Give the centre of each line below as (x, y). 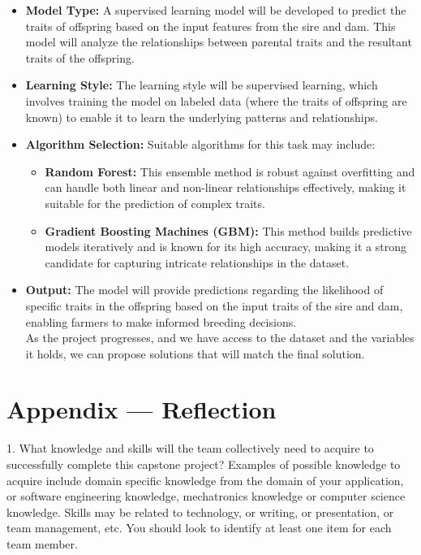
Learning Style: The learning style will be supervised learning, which (202, 85)
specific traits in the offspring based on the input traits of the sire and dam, (214, 305)
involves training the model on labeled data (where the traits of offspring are (216, 100)
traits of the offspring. (80, 57)
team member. (42, 543)
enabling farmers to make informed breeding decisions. (161, 321)
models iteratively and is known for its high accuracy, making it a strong (226, 247)
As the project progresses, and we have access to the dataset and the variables (220, 338)
